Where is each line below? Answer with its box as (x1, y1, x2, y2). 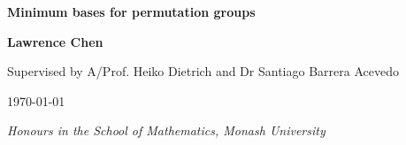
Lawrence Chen (7, 32, 103, 50)
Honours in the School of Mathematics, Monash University (7, 121, 326, 140)
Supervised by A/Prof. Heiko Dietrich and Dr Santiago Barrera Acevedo (7, 62, 399, 80)
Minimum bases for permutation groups (7, 3, 256, 20)
